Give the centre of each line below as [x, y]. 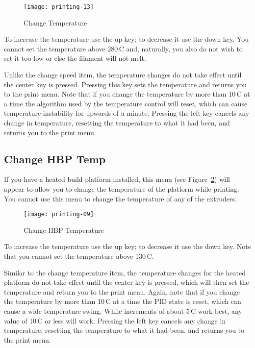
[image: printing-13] [59, 7]
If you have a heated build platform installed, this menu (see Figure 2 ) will [117, 179]
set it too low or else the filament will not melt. [75, 58]
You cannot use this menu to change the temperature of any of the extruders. [120, 198]
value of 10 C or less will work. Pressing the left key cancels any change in [115, 320]
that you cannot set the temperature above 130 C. [79, 256]
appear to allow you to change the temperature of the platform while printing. [122, 188]
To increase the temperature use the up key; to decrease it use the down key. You [126, 39]
